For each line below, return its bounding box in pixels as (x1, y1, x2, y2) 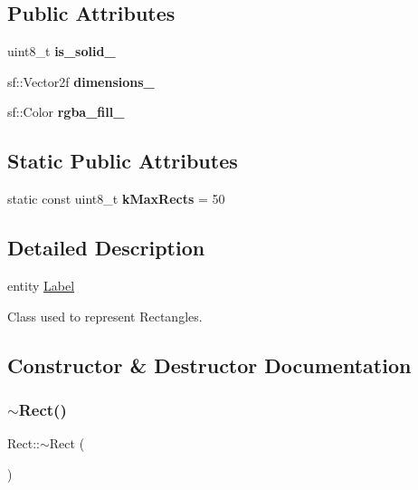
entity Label (7, 275, 75, 294)
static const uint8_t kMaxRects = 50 (7, 189, 225, 208)
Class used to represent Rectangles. (7, 306, 203, 325)
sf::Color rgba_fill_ (7, 102, 125, 121)
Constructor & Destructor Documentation (7, 351, 412, 379)
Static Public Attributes (7, 147, 238, 175)
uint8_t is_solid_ (7, 42, 116, 61)
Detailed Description (7, 234, 205, 262)
